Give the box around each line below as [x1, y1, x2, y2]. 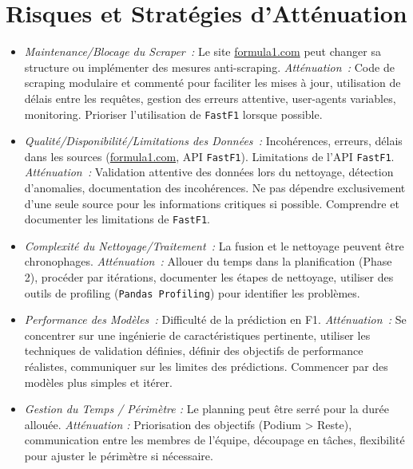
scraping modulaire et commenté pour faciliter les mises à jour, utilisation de [24, 74, 401, 91]
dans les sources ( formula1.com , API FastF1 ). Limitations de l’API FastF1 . [24, 148, 395, 164]
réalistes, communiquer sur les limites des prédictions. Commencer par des [24, 358, 388, 375]
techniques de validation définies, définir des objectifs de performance [24, 342, 363, 359]
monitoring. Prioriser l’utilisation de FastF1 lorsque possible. [24, 105, 323, 122]
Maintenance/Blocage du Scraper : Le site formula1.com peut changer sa [24, 43, 381, 60]
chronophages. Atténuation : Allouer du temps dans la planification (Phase [24, 253, 392, 270]
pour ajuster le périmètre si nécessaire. [24, 447, 213, 464]
